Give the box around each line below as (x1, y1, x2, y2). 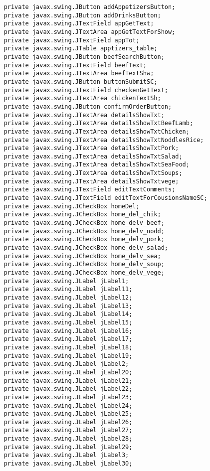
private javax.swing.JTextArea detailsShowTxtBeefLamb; (3, 120, 194, 127)
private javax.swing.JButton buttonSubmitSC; (3, 78, 158, 85)
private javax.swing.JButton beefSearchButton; (3, 53, 165, 60)
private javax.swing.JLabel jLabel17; (3, 335, 133, 343)
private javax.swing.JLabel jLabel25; (3, 410, 133, 418)
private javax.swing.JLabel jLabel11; (3, 286, 133, 293)
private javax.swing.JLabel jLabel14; (3, 311, 133, 318)
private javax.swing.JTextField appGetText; (3, 20, 154, 27)
